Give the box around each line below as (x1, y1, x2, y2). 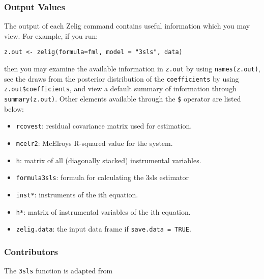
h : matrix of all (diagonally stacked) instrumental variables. (16, 155, 201, 165)
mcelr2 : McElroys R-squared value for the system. (16, 137, 173, 148)
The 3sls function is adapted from (4, 265, 113, 276)
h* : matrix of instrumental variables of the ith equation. (16, 206, 191, 217)
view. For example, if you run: (4, 30, 98, 41)
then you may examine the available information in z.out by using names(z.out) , (4, 63, 260, 74)
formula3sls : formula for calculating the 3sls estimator (16, 172, 189, 183)
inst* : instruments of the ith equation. (16, 189, 138, 199)
